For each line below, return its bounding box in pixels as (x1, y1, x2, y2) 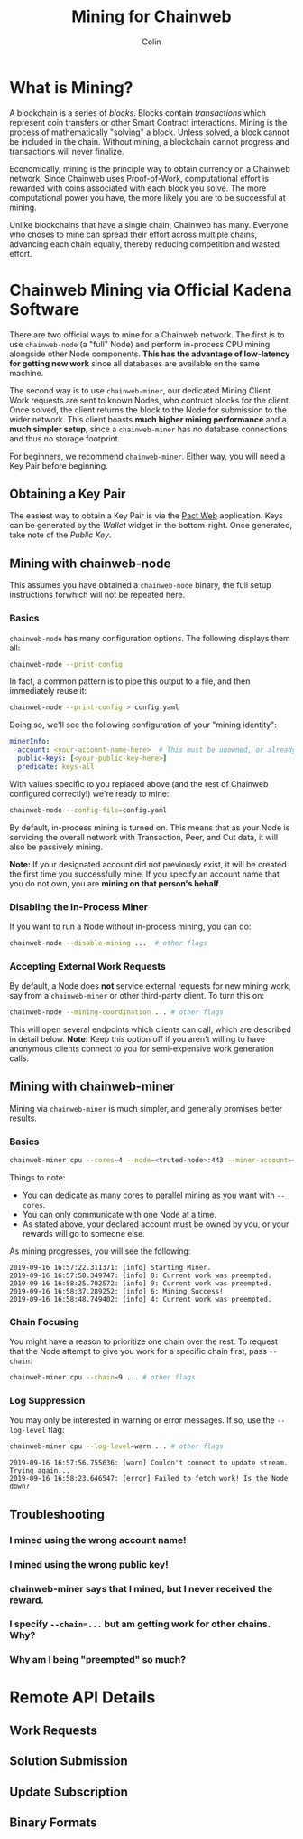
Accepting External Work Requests (9, 960, 167, 972)
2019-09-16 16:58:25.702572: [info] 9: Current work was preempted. (9, 1279, 272, 1288)
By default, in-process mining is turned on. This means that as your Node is (9, 821, 290, 833)
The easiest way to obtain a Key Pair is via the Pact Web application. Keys (9, 510, 284, 521)
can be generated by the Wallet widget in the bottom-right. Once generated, (9, 520, 293, 531)
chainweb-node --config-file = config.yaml (9, 805, 168, 815)
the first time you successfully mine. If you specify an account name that (9, 868, 280, 879)
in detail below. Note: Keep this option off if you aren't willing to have (9, 1034, 266, 1045)
